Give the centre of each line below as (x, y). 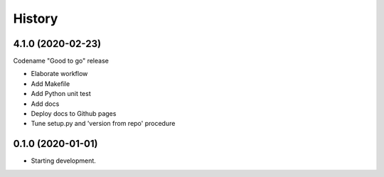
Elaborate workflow (59, 74)
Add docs (45, 104)
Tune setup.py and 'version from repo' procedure (103, 124)
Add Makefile (50, 84)
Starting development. (63, 161)
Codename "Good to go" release (61, 61)
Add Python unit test (61, 94)
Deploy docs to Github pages (74, 114)
